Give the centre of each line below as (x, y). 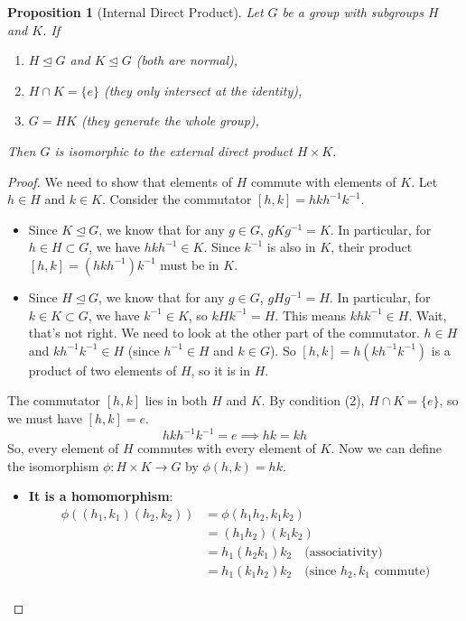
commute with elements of (323, 181)
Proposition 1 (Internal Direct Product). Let (135, 12)
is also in (291, 247)
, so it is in (221, 370)
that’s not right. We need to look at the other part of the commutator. (224, 333)
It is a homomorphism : (101, 496)
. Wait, (428, 315)
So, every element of (63, 448)
